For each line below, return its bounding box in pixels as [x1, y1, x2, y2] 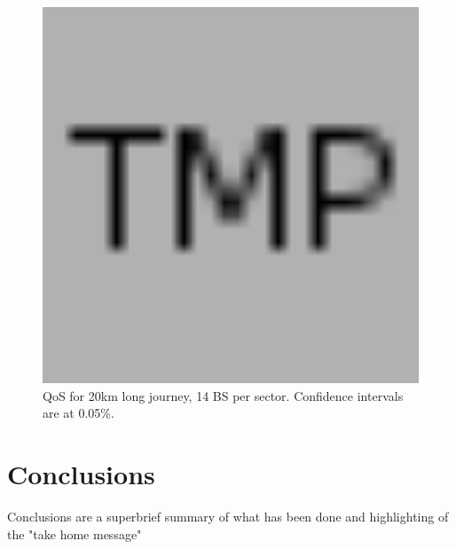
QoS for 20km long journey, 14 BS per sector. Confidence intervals [43, 386, 404, 404]
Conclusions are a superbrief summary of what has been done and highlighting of [7, 506, 449, 525]
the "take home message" [7, 524, 142, 543]
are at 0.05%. [43, 404, 114, 422]
